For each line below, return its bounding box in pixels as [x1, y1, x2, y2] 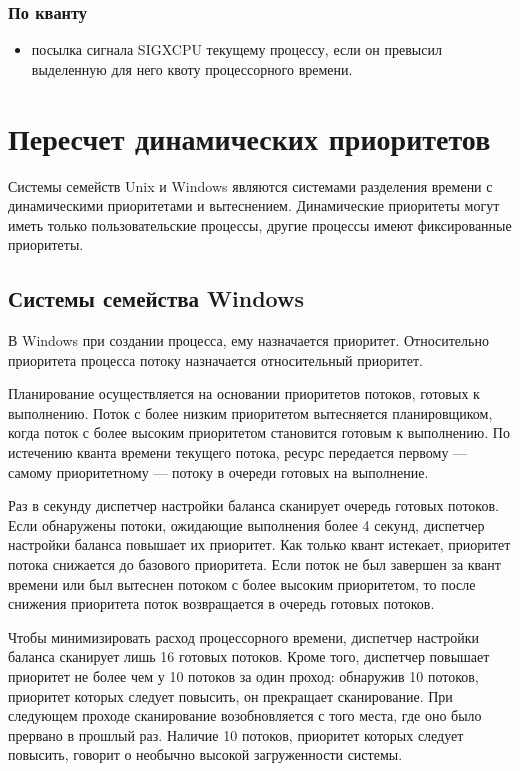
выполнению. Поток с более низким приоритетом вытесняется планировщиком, [8, 402, 493, 423]
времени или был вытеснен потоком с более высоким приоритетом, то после [8, 573, 476, 594]
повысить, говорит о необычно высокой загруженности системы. [8, 744, 403, 765]
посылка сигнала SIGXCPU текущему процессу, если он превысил [31, 39, 442, 60]
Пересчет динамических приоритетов [8, 117, 491, 158]
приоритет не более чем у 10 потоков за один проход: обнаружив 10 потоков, [8, 666, 479, 687]
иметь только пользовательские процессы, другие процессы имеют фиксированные [8, 214, 512, 235]
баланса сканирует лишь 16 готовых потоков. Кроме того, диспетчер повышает [8, 646, 490, 667]
